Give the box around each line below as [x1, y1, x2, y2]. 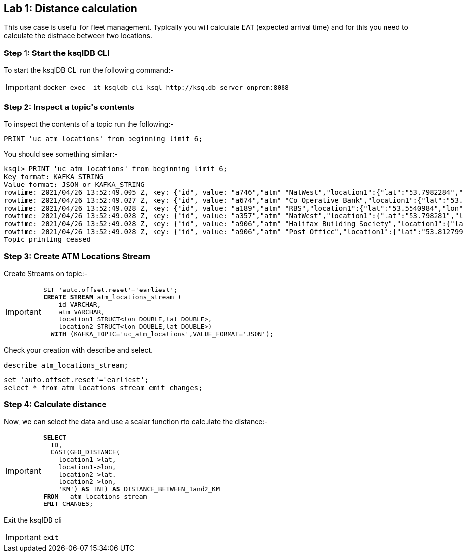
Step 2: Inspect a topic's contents [4, 102, 134, 112]
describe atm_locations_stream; [4, 361, 128, 369]
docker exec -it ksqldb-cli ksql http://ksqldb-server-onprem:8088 [43, 83, 289, 91]
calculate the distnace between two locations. [4, 31, 152, 40]
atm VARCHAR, [58, 308, 105, 316]
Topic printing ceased [4, 235, 91, 243]
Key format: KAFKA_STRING [4, 172, 103, 181]
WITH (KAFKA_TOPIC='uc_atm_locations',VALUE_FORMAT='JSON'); [51, 330, 274, 338]
